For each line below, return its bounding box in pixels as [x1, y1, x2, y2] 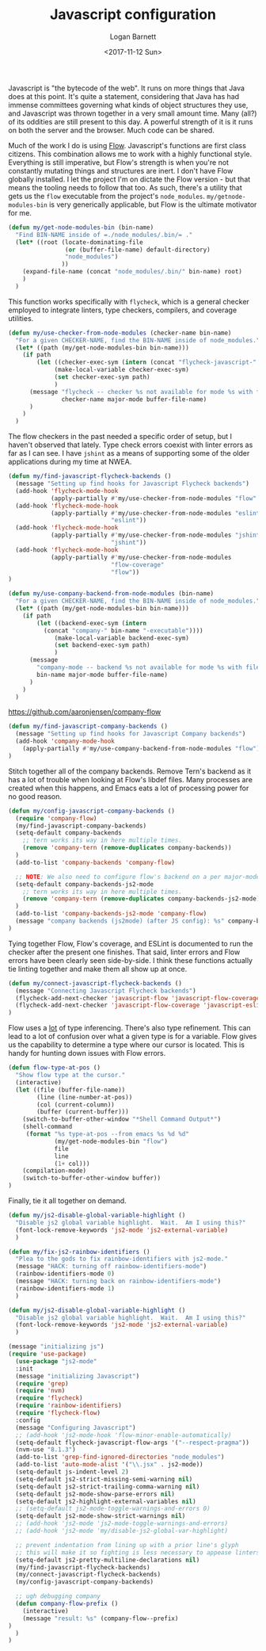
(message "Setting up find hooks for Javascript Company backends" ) [15, 730, 246, 738]
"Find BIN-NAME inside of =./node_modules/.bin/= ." [15, 231, 193, 239]
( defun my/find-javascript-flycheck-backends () [8, 472, 172, 480]
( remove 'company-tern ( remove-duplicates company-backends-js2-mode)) [22, 895, 264, 903]
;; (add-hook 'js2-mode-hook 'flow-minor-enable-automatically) [15, 1431, 232, 1439]
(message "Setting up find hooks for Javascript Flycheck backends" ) [15, 480, 249, 488]
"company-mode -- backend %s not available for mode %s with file [36, 663, 260, 671]
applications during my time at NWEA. [8, 457, 132, 467]
